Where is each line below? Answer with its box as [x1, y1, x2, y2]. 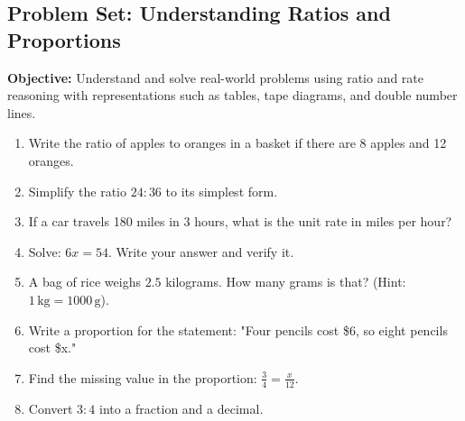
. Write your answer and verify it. [107, 242, 294, 261]
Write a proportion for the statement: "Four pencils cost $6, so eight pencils [28, 320, 448, 339]
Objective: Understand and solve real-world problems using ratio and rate [7, 68, 424, 87]
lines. [7, 103, 36, 122]
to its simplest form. [165, 181, 278, 200]
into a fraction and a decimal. [99, 398, 264, 417]
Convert [28, 398, 73, 417]
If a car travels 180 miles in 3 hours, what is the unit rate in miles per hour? [28, 212, 452, 231]
